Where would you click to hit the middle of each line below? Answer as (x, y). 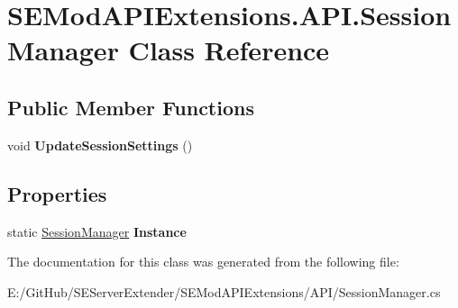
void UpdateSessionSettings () (100, 145)
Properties (57, 193)
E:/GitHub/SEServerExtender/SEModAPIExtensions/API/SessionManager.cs (224, 291)
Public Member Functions (131, 107)
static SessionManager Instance (97, 231)
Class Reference (229, 50)
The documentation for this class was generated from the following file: (203, 262)
